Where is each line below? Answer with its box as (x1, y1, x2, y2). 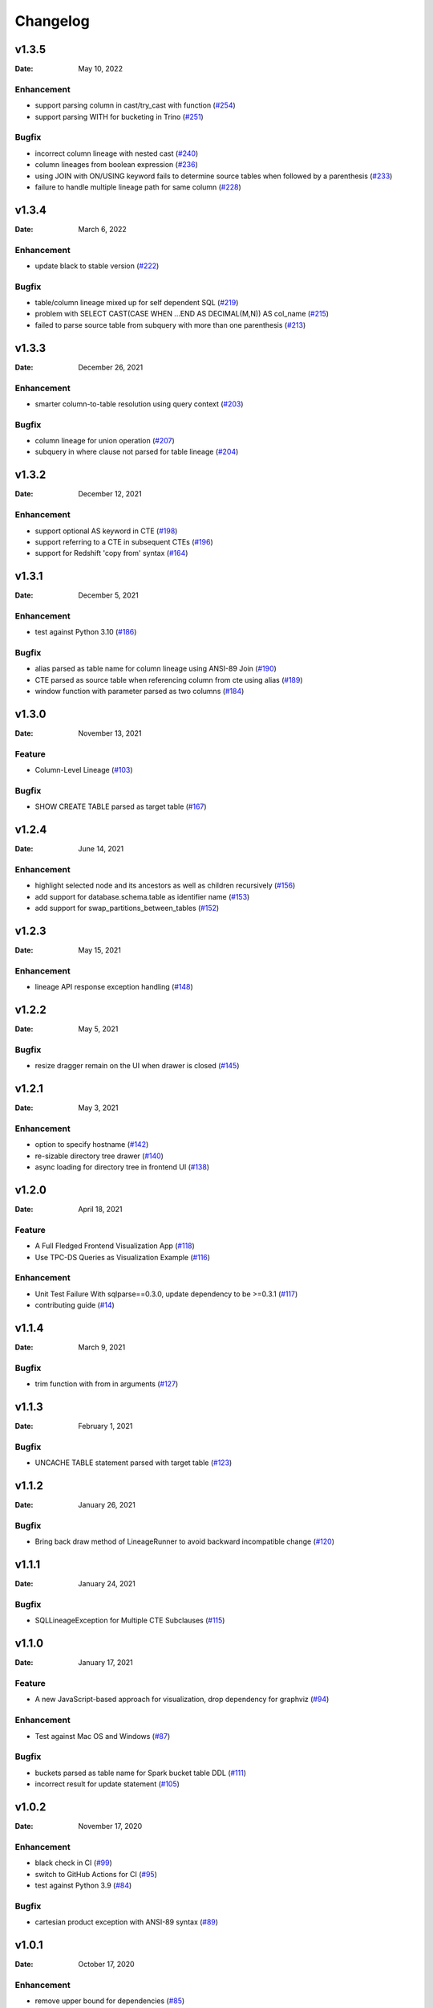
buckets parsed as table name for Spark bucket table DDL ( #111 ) (34, 1768, 247, 1777)
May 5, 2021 (78, 1024, 119, 1034)
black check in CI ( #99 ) (34, 1858, 112, 1867)
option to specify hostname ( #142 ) (34, 1140, 149, 1149)
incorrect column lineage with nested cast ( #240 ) (34, 149, 199, 158)
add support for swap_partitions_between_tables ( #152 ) (34, 904, 220, 913)
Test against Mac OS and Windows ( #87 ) (34, 1731, 171, 1741)
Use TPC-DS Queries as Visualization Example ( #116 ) (34, 1252, 211, 1262)
